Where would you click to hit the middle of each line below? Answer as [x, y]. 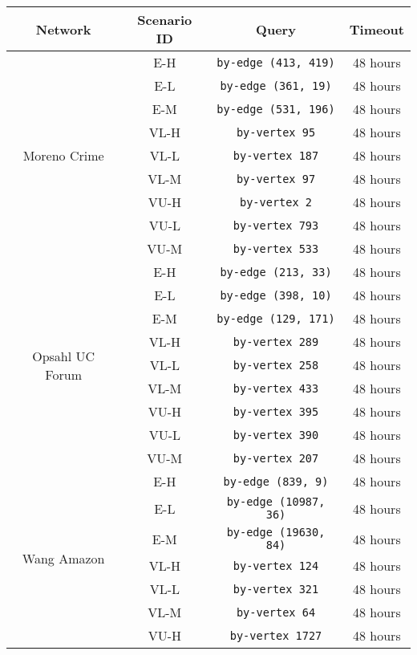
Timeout [377, 29]
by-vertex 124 [276, 565]
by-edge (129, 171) [276, 318]
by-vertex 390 [276, 435]
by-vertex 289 [276, 342]
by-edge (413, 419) [276, 62]
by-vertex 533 [276, 248]
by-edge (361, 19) [276, 85]
